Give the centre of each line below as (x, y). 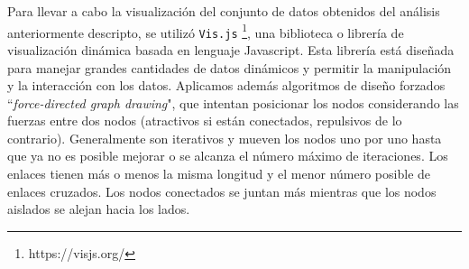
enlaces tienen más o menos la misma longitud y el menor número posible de (219, 174)
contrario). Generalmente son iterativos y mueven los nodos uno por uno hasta (225, 138)
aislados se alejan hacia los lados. (99, 209)
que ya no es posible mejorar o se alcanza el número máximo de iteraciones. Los (228, 156)
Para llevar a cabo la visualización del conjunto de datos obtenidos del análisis (224, 11)
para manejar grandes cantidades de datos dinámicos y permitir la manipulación (230, 67)
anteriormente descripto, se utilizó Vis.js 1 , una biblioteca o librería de (206, 31)
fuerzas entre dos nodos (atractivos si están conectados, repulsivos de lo (205, 121)
